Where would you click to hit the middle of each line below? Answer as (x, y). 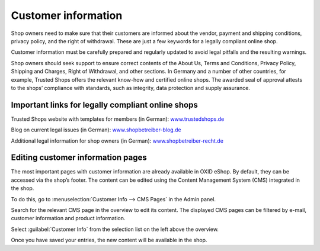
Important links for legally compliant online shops (104, 104)
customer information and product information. (68, 218)
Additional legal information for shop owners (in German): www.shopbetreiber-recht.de (117, 141)
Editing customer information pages (79, 158)
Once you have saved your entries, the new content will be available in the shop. (109, 240)
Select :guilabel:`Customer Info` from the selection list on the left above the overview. (115, 229)
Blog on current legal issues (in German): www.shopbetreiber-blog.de (96, 130)
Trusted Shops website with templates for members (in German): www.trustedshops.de (118, 119)
